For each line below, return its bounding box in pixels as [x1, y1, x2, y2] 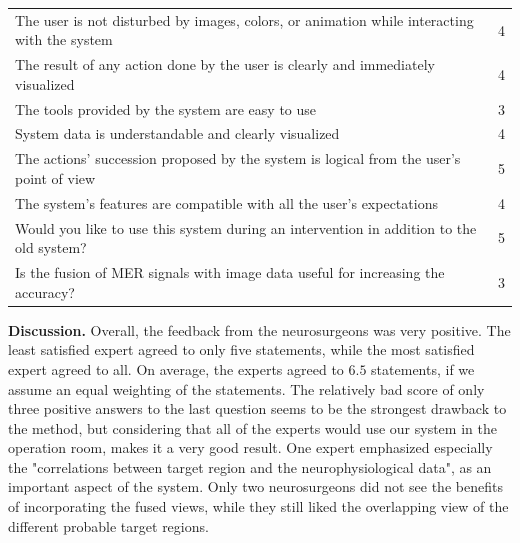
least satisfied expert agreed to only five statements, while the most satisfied [8, 339, 475, 360]
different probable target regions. [8, 515, 209, 536]
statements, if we [371, 358, 475, 379]
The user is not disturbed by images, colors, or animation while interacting [15, 9, 474, 30]
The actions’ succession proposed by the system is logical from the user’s [15, 148, 461, 169]
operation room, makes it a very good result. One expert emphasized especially [8, 437, 493, 458]
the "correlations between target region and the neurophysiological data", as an [8, 456, 492, 477]
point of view [15, 167, 96, 188]
